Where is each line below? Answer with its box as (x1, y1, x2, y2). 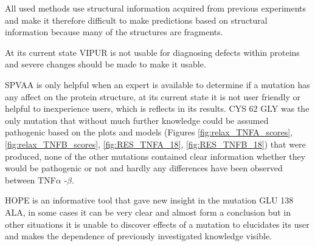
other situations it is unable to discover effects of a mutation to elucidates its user (5, 217, 310, 230)
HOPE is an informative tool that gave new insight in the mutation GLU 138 (5, 194, 294, 207)
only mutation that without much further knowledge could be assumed (5, 114, 269, 126)
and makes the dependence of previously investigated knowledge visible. (5, 230, 272, 242)
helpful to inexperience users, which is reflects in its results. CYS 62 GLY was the (5, 102, 310, 115)
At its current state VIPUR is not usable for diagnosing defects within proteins (5, 46, 300, 58)
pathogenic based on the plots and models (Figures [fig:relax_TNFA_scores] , (5, 126, 293, 138)
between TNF (5, 173, 56, 186)
